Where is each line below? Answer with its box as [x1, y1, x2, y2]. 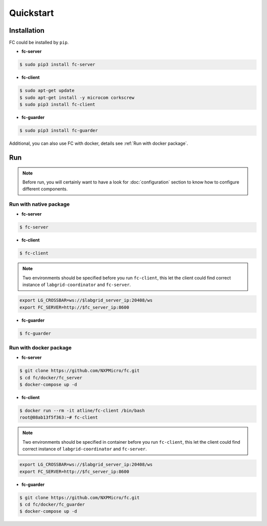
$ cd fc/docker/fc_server [19, 375, 83, 380]
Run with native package [9, 201, 70, 208]
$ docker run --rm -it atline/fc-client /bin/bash [19, 408, 145, 413]
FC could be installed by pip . [9, 40, 69, 46]
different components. [22, 186, 68, 192]
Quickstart [9, 7, 54, 18]
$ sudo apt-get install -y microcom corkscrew [19, 95, 134, 100]
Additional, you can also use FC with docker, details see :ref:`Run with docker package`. [9, 140, 188, 146]
